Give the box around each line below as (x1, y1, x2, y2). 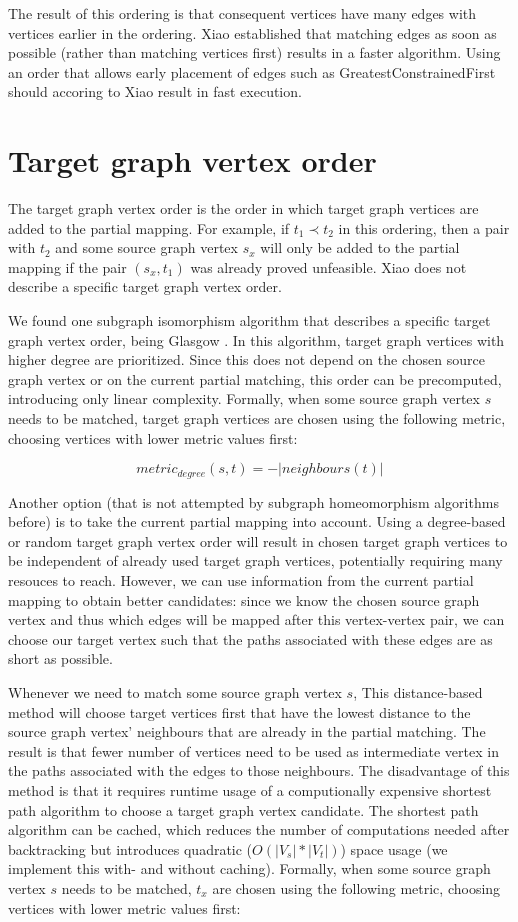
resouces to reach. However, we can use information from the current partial (8, 570, 474, 591)
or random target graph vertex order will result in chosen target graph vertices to (8, 530, 508, 551)
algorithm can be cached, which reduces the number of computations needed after (8, 819, 510, 840)
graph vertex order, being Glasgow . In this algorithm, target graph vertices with (8, 329, 505, 350)
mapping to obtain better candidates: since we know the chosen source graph (8, 589, 480, 610)
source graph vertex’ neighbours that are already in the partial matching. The (8, 721, 486, 742)
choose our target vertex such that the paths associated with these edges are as (8, 628, 493, 649)
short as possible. (8, 648, 113, 669)
